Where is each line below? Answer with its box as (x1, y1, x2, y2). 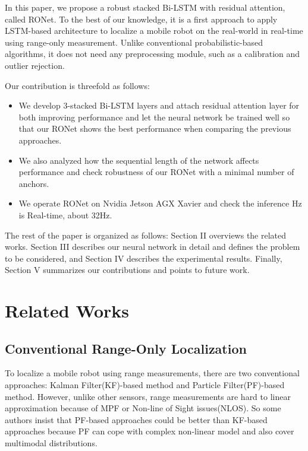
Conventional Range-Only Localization (5, 339, 247, 357)
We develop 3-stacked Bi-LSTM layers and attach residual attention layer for (18, 99, 300, 112)
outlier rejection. (5, 59, 65, 71)
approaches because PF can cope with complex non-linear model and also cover (5, 425, 294, 437)
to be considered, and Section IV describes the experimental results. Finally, (5, 252, 282, 264)
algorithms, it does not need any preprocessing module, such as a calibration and (5, 47, 300, 60)
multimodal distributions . (5, 437, 98, 449)
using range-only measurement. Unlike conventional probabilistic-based (5, 36, 263, 48)
